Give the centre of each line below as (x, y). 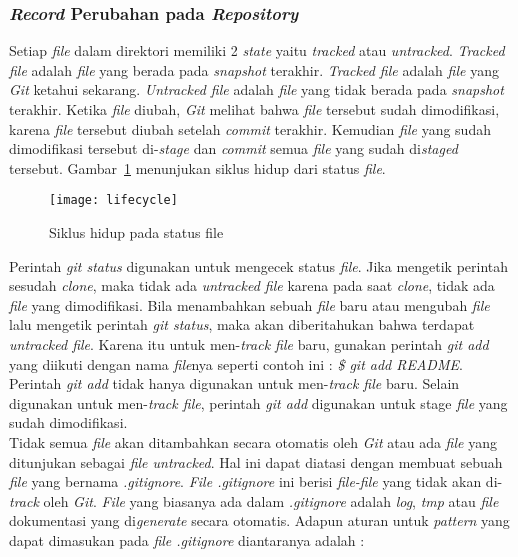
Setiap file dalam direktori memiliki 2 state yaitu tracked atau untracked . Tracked (257, 50)
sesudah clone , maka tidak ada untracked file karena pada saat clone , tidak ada (252, 285)
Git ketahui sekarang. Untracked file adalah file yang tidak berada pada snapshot (256, 89)
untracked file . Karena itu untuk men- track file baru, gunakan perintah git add (249, 344)
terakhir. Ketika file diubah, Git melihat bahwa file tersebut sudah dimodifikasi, (254, 109)
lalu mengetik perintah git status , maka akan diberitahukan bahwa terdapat (242, 324)
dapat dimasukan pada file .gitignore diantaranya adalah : (187, 539)
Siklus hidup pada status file (136, 232)
